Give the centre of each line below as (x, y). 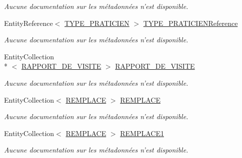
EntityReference (28, 23)
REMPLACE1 (142, 133)
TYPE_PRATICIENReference (190, 23)
